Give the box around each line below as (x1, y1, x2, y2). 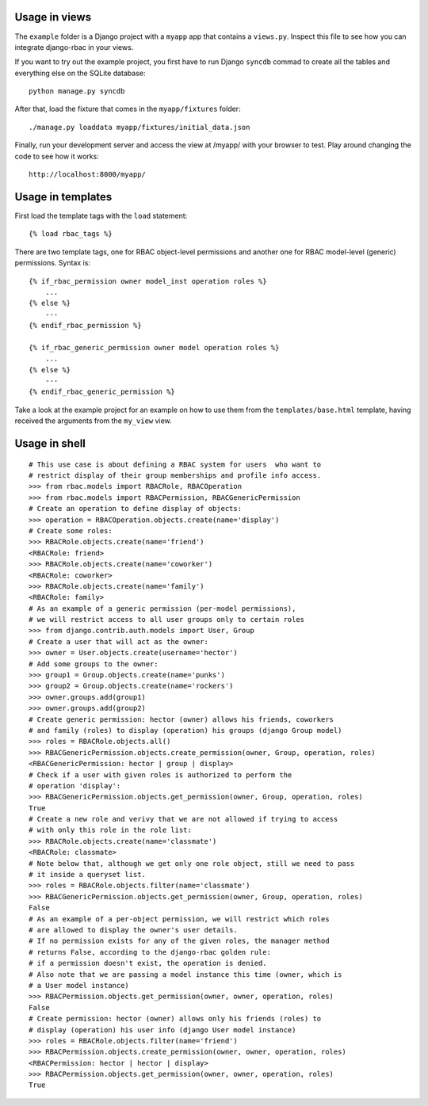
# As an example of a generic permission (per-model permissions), (29, 604, 296, 613)
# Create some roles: (29, 526, 113, 535)
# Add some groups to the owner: (29, 659, 159, 669)
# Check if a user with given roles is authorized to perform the (29, 770, 292, 780)
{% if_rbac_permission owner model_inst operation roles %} (29, 276, 267, 285)
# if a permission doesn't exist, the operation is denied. (29, 959, 267, 968)
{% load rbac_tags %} (29, 230, 113, 238)
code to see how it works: (14, 151, 99, 161)
